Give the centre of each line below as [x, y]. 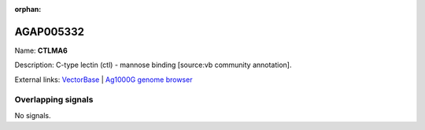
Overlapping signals [54, 100]
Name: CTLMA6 [41, 50]
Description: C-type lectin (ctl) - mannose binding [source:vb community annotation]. [153, 65]
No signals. [33, 115]
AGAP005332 [49, 32]
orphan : [28, 9]
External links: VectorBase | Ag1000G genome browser [103, 80]
